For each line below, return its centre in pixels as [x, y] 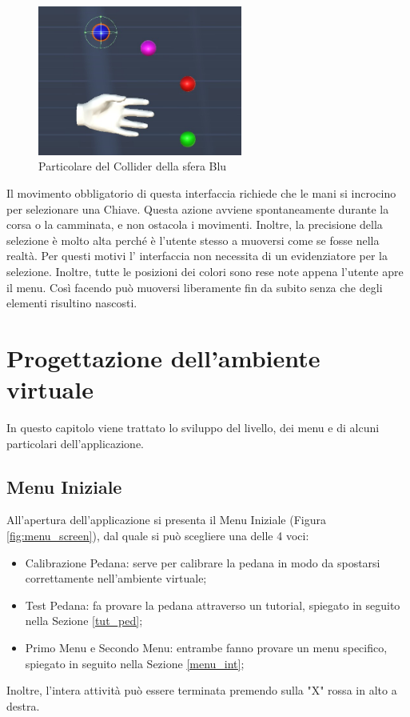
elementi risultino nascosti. [72, 303]
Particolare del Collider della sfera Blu [133, 166]
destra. [23, 705]
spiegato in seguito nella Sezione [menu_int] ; [135, 663]
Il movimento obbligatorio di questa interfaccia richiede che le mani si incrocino [201, 192]
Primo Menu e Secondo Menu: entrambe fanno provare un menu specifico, [206, 647]
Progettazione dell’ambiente [163, 357]
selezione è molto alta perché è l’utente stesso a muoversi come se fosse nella [193, 240]
